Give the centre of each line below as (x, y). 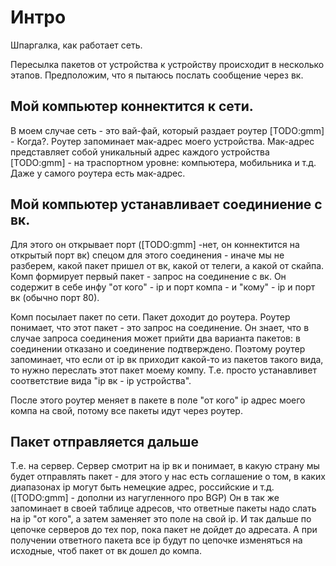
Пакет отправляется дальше (104, 441)
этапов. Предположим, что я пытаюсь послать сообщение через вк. (157, 75)
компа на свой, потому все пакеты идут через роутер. (126, 410)
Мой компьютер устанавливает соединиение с (166, 204)
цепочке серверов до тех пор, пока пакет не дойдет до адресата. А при (164, 530)
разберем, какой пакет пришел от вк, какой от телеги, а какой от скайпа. (167, 265)
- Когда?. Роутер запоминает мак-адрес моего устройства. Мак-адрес (162, 141)
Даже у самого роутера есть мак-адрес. (98, 173)
